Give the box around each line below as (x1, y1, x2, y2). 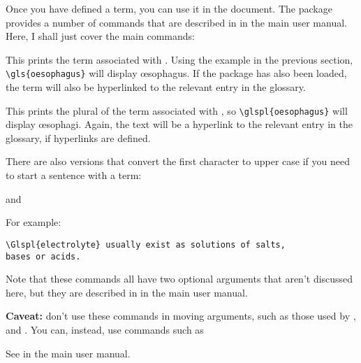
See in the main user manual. (6, 346, 131, 360)
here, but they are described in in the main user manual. (6, 285, 248, 299)
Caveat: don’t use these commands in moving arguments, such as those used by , (6, 308, 356, 323)
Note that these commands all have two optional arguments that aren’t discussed (6, 271, 353, 286)
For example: (6, 215, 61, 229)
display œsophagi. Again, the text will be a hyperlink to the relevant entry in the (6, 117, 353, 131)
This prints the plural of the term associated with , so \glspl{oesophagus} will (6, 103, 348, 118)
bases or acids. (6, 251, 81, 262)
